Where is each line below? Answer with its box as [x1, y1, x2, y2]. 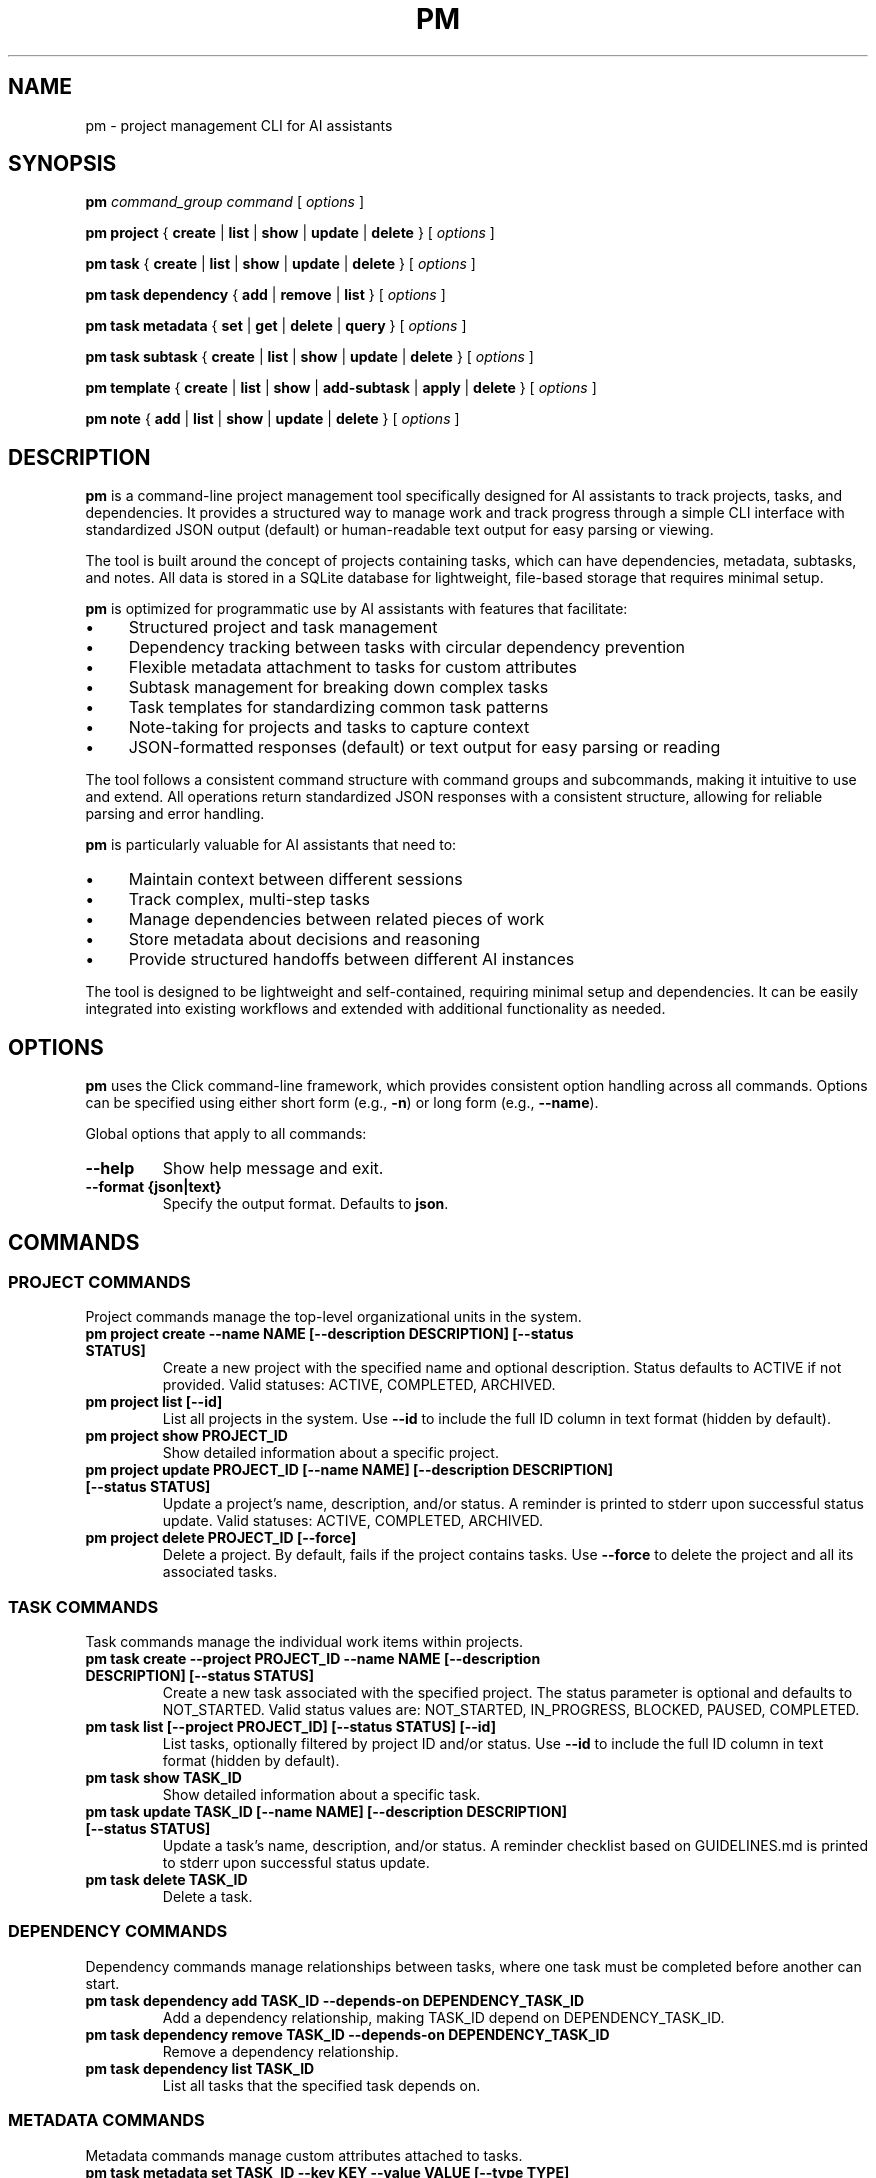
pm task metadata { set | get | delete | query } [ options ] [85, 317, 467, 335]
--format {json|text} [85, 1178, 222, 1196]
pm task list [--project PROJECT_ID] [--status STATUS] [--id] [85, 1718, 496, 1736]
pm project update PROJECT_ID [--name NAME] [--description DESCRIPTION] [85, 1461, 613, 1479]
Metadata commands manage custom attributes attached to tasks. [85, 2146, 523, 2164]
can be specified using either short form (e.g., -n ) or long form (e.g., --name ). [85, 1094, 599, 1112]
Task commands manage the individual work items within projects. [85, 1633, 524, 1651]
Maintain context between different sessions [128, 869, 463, 890]
